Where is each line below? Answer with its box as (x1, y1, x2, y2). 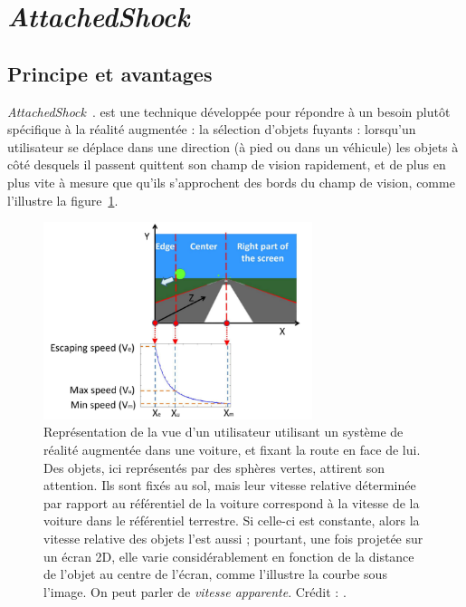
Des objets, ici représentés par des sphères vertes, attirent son (43, 458, 385, 477)
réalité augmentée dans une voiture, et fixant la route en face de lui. (43, 440, 421, 459)
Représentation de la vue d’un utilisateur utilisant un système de (43, 422, 404, 441)
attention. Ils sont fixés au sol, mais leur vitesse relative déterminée (43, 476, 416, 495)
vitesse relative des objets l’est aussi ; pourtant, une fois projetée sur (43, 529, 423, 547)
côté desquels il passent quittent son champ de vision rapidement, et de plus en (7, 155, 446, 174)
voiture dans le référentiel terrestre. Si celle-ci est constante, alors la (43, 511, 420, 530)
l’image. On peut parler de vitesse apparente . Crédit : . (43, 582, 347, 601)
